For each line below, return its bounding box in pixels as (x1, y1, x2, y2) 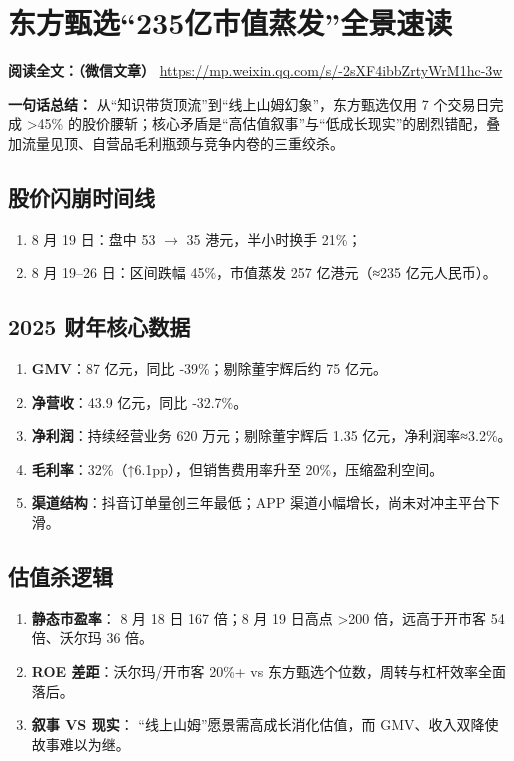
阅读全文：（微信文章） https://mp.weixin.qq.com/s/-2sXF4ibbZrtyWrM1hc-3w (8, 60, 503, 81)
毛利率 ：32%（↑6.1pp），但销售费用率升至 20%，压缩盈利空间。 (31, 458, 444, 479)
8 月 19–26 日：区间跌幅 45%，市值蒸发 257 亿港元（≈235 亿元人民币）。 (31, 262, 497, 283)
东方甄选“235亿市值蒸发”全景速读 (8, 2, 453, 43)
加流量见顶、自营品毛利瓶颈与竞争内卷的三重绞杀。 (8, 132, 344, 153)
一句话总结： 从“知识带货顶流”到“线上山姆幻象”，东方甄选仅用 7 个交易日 (8, 93, 490, 114)
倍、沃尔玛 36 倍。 (31, 627, 154, 648)
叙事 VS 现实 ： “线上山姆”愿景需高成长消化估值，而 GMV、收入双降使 (31, 714, 499, 735)
